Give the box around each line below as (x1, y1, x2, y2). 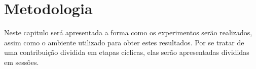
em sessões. (4, 56, 39, 67)
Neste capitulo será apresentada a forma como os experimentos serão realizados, (4, 27, 252, 38)
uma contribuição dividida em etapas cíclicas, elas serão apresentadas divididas (4, 47, 249, 57)
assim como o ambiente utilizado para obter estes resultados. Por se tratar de (4, 37, 244, 47)
